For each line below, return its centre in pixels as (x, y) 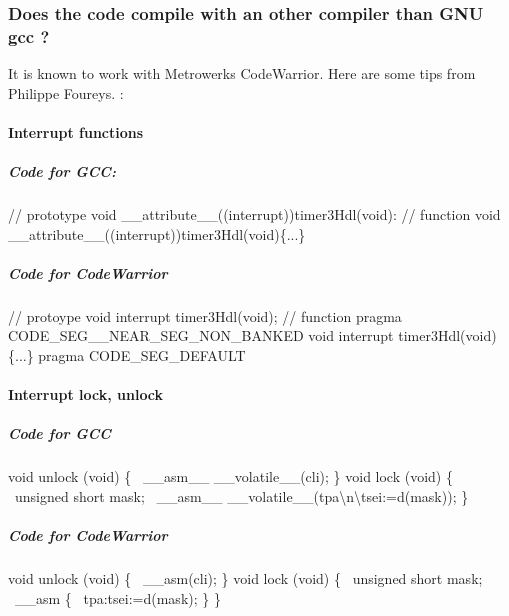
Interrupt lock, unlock (86, 394)
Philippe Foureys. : (66, 92)
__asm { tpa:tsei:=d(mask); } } (117, 597)
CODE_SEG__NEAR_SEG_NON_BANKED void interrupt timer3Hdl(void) (252, 335)
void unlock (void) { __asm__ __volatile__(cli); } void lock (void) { (230, 476)
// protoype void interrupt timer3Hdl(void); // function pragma (205, 315)
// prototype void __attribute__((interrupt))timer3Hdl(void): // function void (254, 214)
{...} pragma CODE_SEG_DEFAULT (127, 355)
